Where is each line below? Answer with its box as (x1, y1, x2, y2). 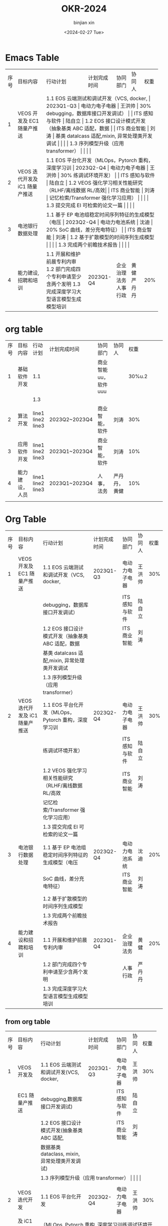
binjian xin (73, 20, 95, 26)
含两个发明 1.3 (46, 281, 81, 288)
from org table (5, 1017, 50, 1026)
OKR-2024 (61, 3, 107, 15)
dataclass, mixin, (40, 1150, 80, 1157)
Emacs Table (5, 52, 59, 63)
